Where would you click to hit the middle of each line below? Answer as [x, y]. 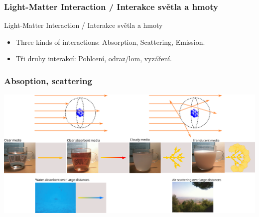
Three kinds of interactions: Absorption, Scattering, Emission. [110, 42]
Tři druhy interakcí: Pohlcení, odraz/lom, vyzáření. [94, 58]
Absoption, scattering [48, 80]
